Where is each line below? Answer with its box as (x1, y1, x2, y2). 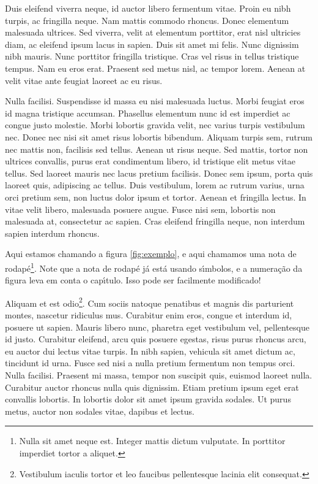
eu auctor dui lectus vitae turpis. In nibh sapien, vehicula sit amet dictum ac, (5, 344, 295, 357)
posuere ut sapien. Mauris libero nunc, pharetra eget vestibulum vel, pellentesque (5, 320, 309, 333)
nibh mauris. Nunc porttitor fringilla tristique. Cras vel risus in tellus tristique (5, 50, 299, 63)
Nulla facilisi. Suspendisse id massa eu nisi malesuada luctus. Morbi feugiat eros (5, 94, 305, 107)
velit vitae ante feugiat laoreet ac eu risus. (5, 74, 163, 86)
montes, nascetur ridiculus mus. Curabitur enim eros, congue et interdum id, (5, 308, 292, 321)
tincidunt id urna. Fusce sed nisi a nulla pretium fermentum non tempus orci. (5, 356, 295, 369)
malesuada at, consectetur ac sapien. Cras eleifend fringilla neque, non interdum (5, 215, 305, 228)
